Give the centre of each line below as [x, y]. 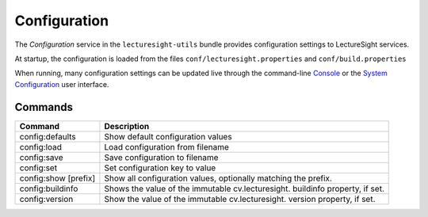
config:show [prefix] [57, 178]
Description [127, 126]
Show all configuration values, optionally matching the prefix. [218, 178]
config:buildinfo [49, 188]
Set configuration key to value [160, 168]
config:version [46, 199]
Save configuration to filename [161, 157]
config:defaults [48, 136]
